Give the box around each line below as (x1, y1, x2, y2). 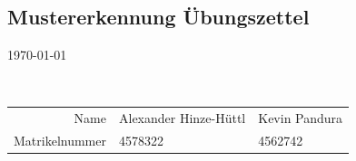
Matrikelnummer (14, 130, 106, 149)
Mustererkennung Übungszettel (7, 3, 310, 31)
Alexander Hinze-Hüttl (118, 109, 246, 128)
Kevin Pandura (258, 109, 343, 128)
